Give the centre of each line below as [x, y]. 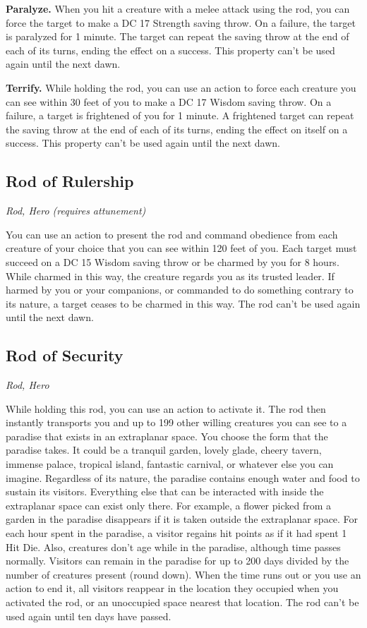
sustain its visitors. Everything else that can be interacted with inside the [165, 491]
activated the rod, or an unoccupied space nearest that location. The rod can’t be [182, 602]
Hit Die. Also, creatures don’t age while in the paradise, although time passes [173, 547]
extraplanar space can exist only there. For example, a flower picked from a [169, 505]
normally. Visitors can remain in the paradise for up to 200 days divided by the [178, 561]
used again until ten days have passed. [89, 616]
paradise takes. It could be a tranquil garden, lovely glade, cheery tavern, [164, 450]
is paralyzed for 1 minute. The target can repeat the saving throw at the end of [178, 36]
